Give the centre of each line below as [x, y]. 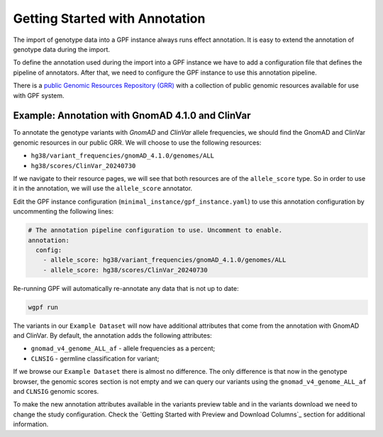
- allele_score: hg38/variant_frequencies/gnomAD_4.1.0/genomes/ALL [165, 260]
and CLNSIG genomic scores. [56, 391]
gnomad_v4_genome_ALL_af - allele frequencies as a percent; [123, 348]
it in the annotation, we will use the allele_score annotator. [103, 189]
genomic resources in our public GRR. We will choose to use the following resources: [137, 143]
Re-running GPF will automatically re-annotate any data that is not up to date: [126, 288]
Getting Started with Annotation [109, 18]
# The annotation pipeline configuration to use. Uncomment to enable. [155, 230]
